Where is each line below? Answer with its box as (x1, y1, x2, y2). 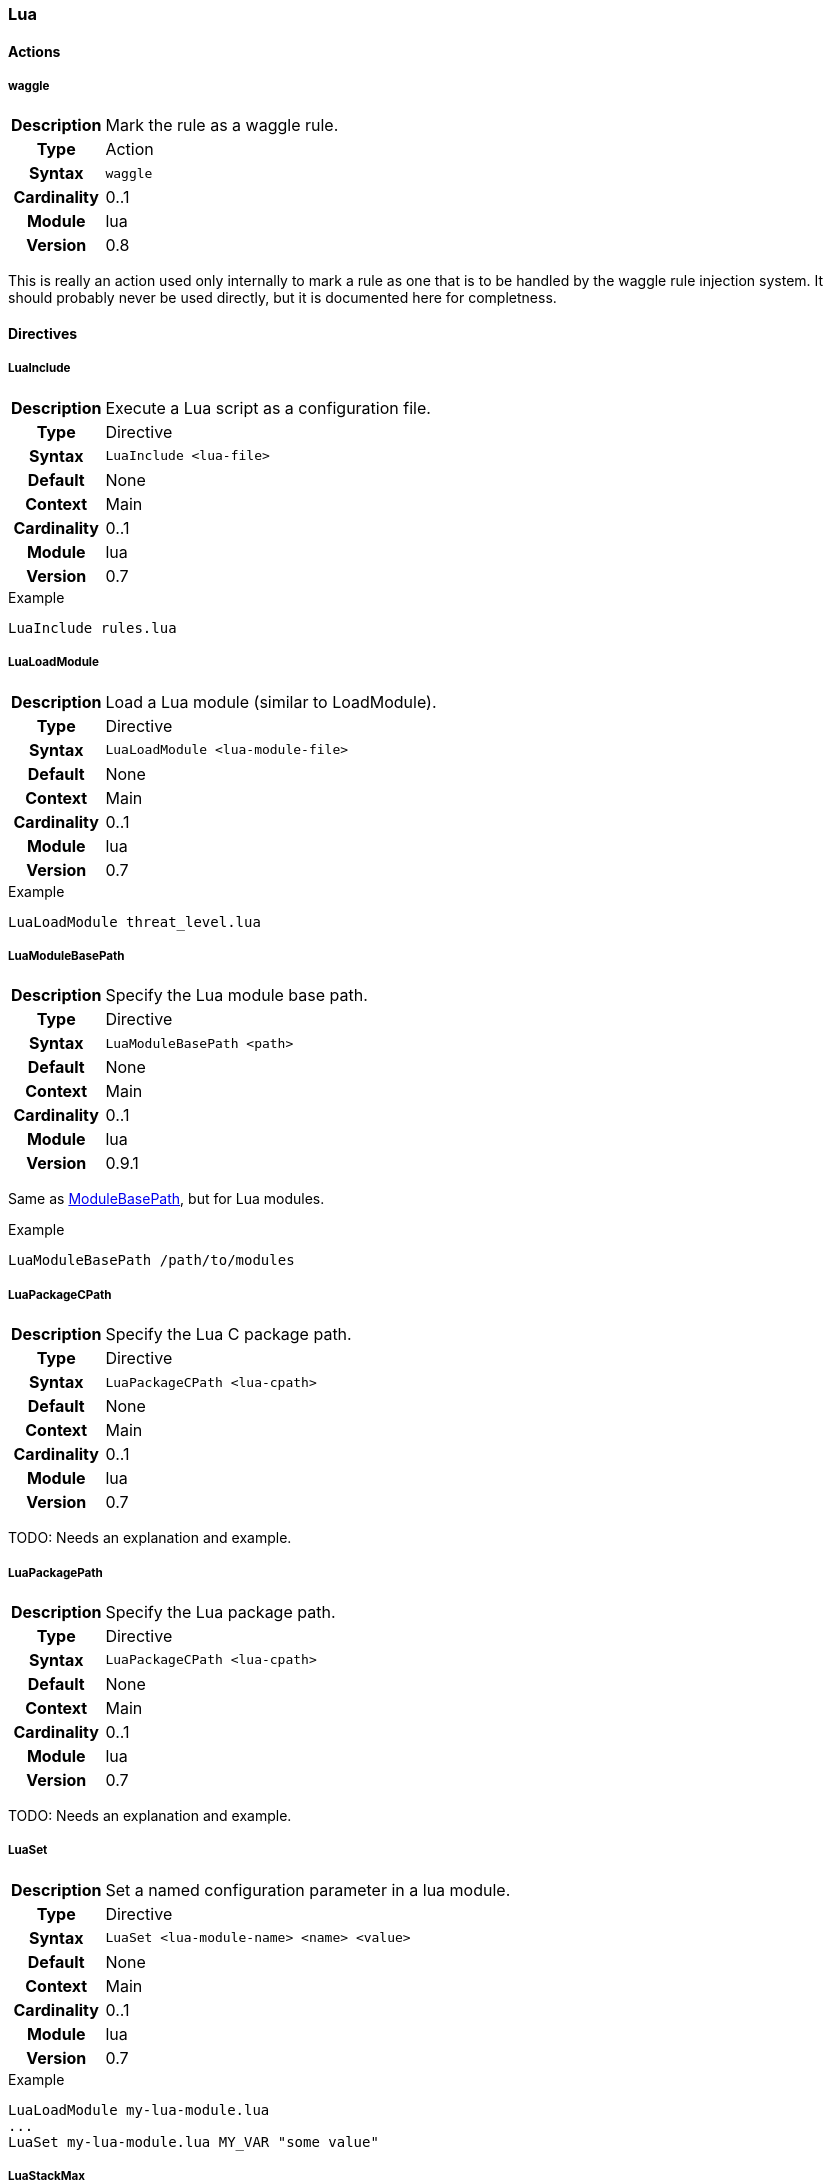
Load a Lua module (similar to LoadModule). (105, 691, 437, 712)
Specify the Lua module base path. (105, 985, 368, 1006)
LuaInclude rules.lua (8, 619, 177, 636)
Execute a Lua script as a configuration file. (105, 397, 431, 418)
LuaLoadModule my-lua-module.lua (8, 2101, 270, 2118)
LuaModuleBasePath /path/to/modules (8, 1252, 295, 1269)
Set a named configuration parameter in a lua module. (105, 1879, 511, 1900)
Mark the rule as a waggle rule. (105, 115, 339, 136)
